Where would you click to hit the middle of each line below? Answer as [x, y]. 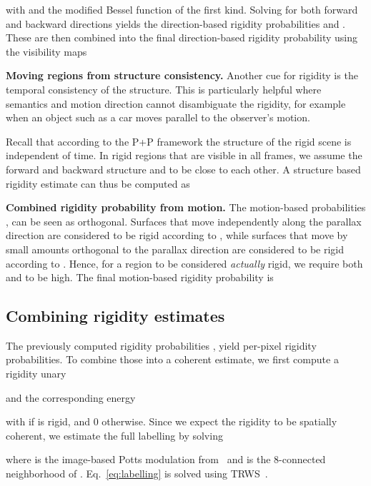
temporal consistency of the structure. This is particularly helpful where [164, 89]
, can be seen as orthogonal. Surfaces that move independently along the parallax [184, 221]
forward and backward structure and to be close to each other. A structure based [183, 169]
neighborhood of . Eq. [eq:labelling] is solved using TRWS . [137, 474]
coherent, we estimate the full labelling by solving [114, 435]
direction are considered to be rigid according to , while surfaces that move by [177, 235]
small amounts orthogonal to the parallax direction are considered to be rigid [175, 249]
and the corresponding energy [71, 397]
